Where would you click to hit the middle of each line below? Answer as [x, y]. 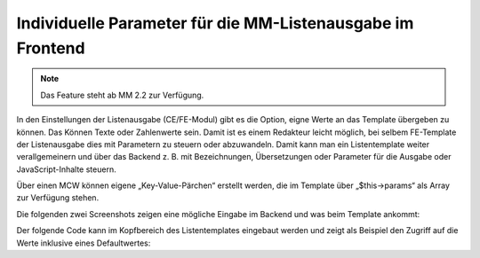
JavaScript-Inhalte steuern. [66, 169]
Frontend [51, 48]
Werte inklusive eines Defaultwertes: [84, 243]
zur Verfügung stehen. [58, 198]
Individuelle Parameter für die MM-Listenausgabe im [215, 23]
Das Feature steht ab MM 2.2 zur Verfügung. [122, 95]
